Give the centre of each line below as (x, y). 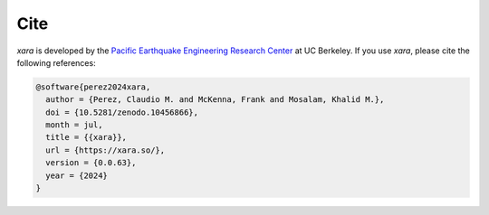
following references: (56, 62)
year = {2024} (77, 175)
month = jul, (74, 125)
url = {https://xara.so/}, (105, 150)
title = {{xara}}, (86, 137)
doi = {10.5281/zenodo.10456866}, (122, 112)
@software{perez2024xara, (93, 87)
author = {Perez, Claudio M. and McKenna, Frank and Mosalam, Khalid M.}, (215, 100)
